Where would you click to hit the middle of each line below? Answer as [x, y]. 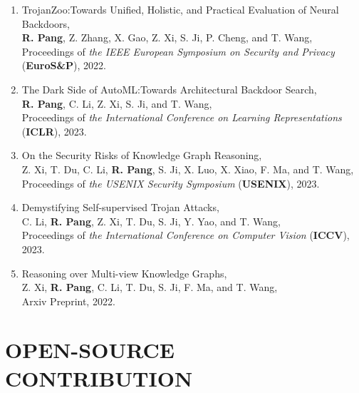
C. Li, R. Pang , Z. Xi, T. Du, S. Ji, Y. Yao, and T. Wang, [151, 221]
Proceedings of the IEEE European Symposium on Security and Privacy [178, 51]
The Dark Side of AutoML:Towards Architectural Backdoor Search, [169, 89]
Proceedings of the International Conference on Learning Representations [182, 117]
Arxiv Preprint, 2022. [68, 301]
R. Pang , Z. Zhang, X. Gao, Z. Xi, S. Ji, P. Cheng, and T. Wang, [167, 37]
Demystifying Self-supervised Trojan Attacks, [120, 207]
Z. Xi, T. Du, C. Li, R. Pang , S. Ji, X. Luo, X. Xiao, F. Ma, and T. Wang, [188, 169]
